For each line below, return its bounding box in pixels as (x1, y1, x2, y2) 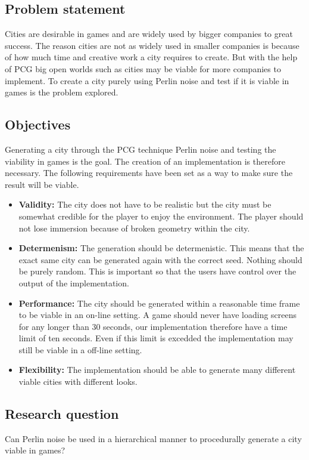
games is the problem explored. (5, 86, 118, 98)
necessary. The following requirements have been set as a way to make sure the (5, 166, 293, 179)
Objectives (5, 115, 71, 134)
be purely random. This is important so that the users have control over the (18, 265, 296, 277)
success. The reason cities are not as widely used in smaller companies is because (5, 39, 299, 51)
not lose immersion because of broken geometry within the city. (18, 221, 250, 234)
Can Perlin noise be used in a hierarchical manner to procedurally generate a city (5, 432, 302, 444)
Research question (5, 405, 119, 423)
